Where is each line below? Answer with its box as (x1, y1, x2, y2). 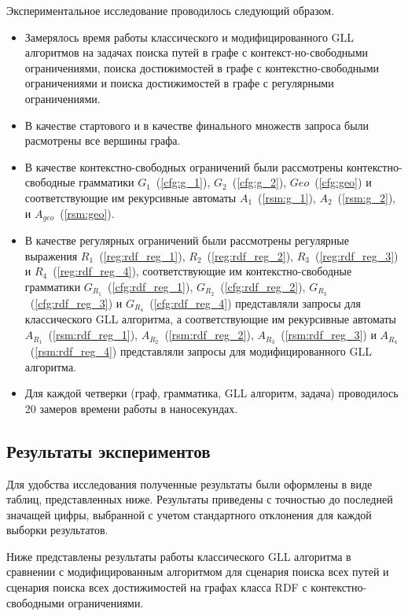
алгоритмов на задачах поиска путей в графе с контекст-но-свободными (24, 44, 369, 61)
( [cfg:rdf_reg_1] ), (108, 278, 193, 294)
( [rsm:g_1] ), (258, 189, 316, 205)
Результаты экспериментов (6, 438, 211, 463)
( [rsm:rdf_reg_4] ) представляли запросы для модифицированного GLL (30, 342, 373, 359)
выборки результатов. (6, 522, 108, 538)
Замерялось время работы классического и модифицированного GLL (24, 28, 355, 45)
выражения (24, 247, 78, 264)
